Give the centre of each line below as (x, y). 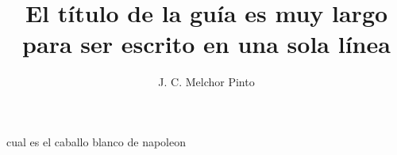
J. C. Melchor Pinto (206, 82)
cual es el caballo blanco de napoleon (96, 141)
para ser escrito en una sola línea (206, 44)
